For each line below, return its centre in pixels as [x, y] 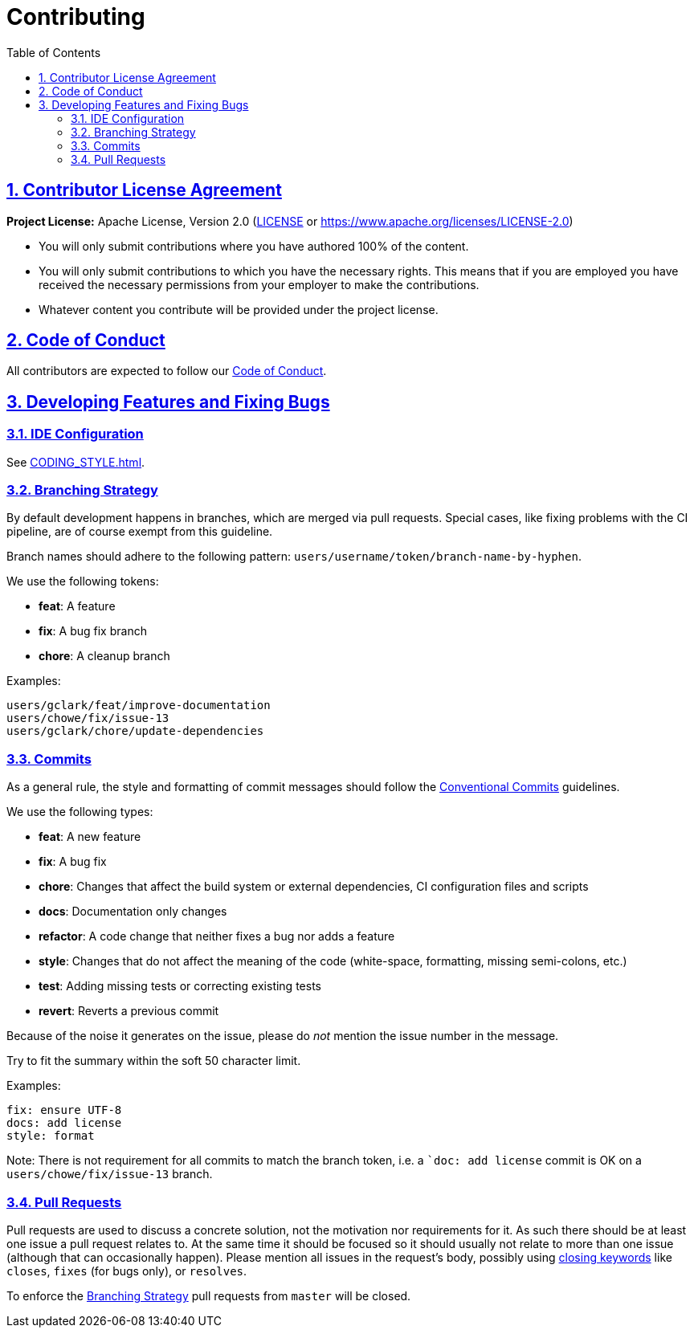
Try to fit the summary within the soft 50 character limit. [154, 1061]
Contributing [76, 17]
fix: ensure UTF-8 [64, 1110]
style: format [51, 1136]
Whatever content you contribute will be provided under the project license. [239, 309]
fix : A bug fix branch [93, 631]
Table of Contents [54, 52]
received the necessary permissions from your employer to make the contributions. [259, 284]
